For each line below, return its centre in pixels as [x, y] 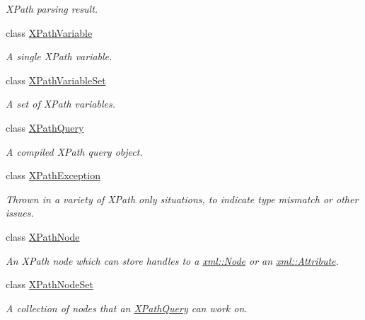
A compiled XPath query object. [74, 151]
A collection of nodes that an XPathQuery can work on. [127, 308]
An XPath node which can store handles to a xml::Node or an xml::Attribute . [172, 260]
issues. [20, 213]
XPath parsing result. [52, 8]
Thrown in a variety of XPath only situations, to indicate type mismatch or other [182, 199]
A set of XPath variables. [61, 104]
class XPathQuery [45, 127]
